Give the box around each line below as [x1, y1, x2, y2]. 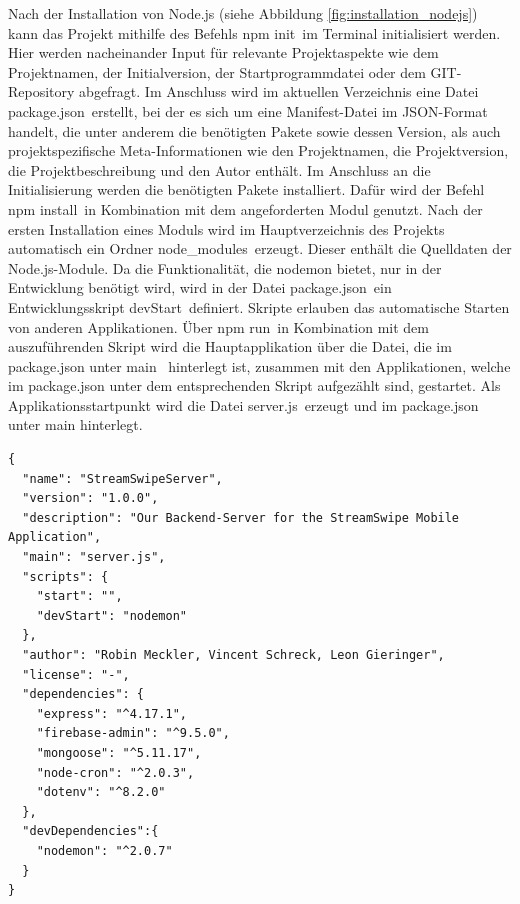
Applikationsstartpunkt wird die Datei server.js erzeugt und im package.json [8, 394, 479, 415]
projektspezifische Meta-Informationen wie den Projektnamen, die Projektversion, [8, 140, 509, 161]
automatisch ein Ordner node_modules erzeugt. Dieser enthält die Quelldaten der [8, 238, 512, 259]
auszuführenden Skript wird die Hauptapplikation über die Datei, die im [8, 336, 452, 357]
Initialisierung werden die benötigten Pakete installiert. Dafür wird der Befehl [8, 179, 485, 200]
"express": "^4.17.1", [36, 706, 187, 721]
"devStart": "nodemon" [36, 608, 187, 623]
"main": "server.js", [22, 550, 166, 565]
